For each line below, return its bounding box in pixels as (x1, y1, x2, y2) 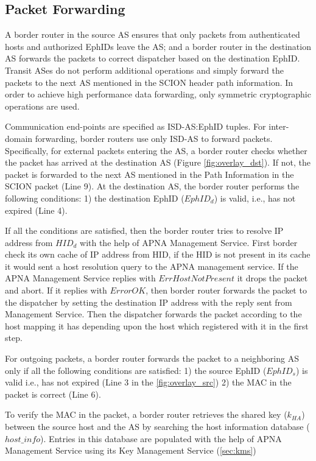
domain (5, 132, 33, 144)
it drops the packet (237, 272, 308, 284)
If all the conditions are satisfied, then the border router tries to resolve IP (5, 224, 284, 237)
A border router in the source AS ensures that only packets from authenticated (5, 28, 300, 41)
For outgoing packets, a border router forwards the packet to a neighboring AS (5, 352, 299, 365)
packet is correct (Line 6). (5, 387, 101, 400)
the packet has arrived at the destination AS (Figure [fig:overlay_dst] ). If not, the (5, 156, 311, 169)
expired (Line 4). (5, 203, 68, 216)
